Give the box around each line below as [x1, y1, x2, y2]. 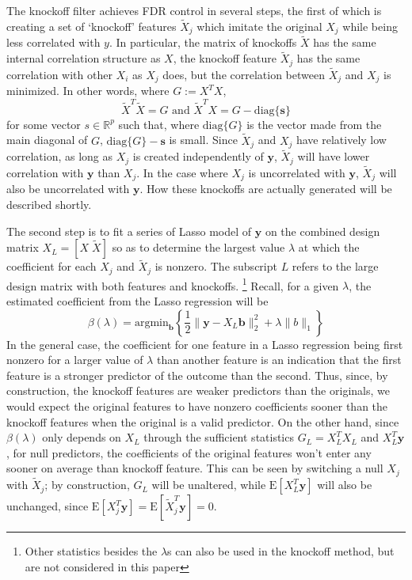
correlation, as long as [6, 148, 113, 165]
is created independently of [132, 148, 264, 165]
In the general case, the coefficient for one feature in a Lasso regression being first [6, 335, 403, 352]
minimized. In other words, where [6, 82, 170, 99]
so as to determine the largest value [112, 239, 285, 256]
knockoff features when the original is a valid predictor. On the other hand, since [6, 413, 399, 430]
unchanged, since [6, 498, 89, 514]
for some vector [6, 116, 81, 132]
